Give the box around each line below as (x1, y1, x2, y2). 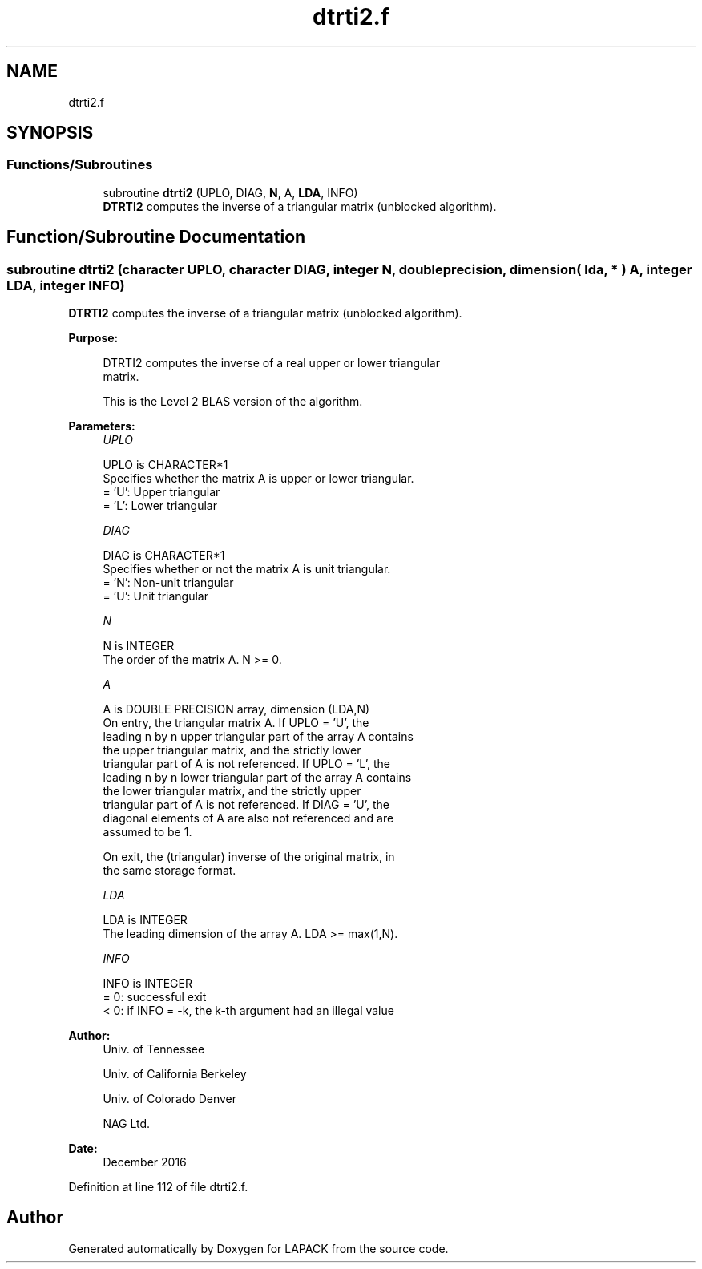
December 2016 (103, 1155, 187, 1170)
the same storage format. (103, 863, 236, 878)
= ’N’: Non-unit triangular (103, 576, 234, 590)
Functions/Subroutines (6, 156, 153, 173)
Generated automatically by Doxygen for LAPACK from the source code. (68, 1241, 449, 1255)
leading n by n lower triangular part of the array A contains (103, 770, 412, 785)
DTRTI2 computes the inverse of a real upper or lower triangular (103, 356, 441, 370)
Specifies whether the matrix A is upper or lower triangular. (103, 471, 414, 486)
